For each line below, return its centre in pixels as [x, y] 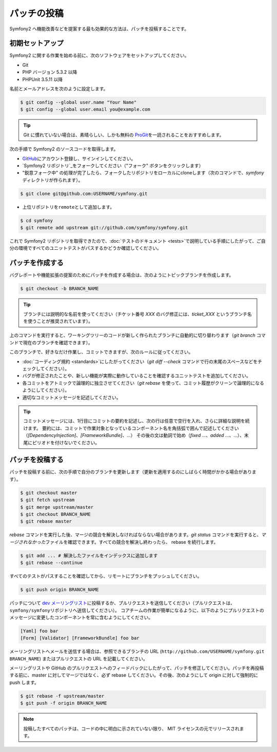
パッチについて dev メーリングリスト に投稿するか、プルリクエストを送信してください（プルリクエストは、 [122, 603]
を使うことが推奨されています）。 [58, 321]
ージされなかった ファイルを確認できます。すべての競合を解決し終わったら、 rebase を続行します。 [114, 542]
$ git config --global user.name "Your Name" [78, 102]
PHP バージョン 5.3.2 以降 [50, 72]
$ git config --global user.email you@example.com [85, 110]
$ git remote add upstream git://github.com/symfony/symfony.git [104, 228]
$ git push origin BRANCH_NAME [60, 590]
